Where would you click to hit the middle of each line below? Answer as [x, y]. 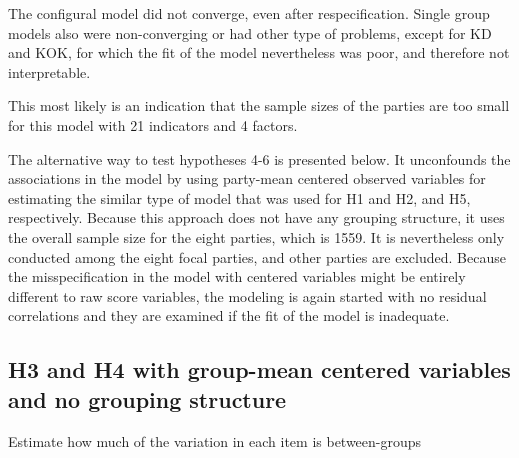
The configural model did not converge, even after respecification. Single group [249, 13]
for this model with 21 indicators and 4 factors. [153, 124]
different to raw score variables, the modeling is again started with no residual [247, 295]
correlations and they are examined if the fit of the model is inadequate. [229, 315]
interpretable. [49, 71]
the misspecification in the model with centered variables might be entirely [237, 276]
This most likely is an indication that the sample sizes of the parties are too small [259, 105]
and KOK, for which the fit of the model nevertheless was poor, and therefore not [259, 52]
